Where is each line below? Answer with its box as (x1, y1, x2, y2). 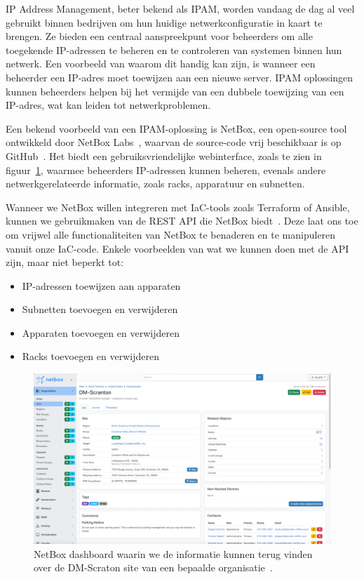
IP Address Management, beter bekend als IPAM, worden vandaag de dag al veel (6, 1, 355, 15)
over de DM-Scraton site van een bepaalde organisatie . (34, 560, 273, 575)
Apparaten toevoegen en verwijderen (22, 325, 180, 340)
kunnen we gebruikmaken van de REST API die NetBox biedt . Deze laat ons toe (6, 213, 358, 228)
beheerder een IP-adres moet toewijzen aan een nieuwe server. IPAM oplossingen (6, 69, 353, 84)
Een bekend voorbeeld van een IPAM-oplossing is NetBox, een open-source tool (6, 121, 347, 135)
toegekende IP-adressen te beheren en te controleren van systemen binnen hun (6, 42, 342, 57)
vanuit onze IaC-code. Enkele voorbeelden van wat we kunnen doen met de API (6, 241, 349, 255)
